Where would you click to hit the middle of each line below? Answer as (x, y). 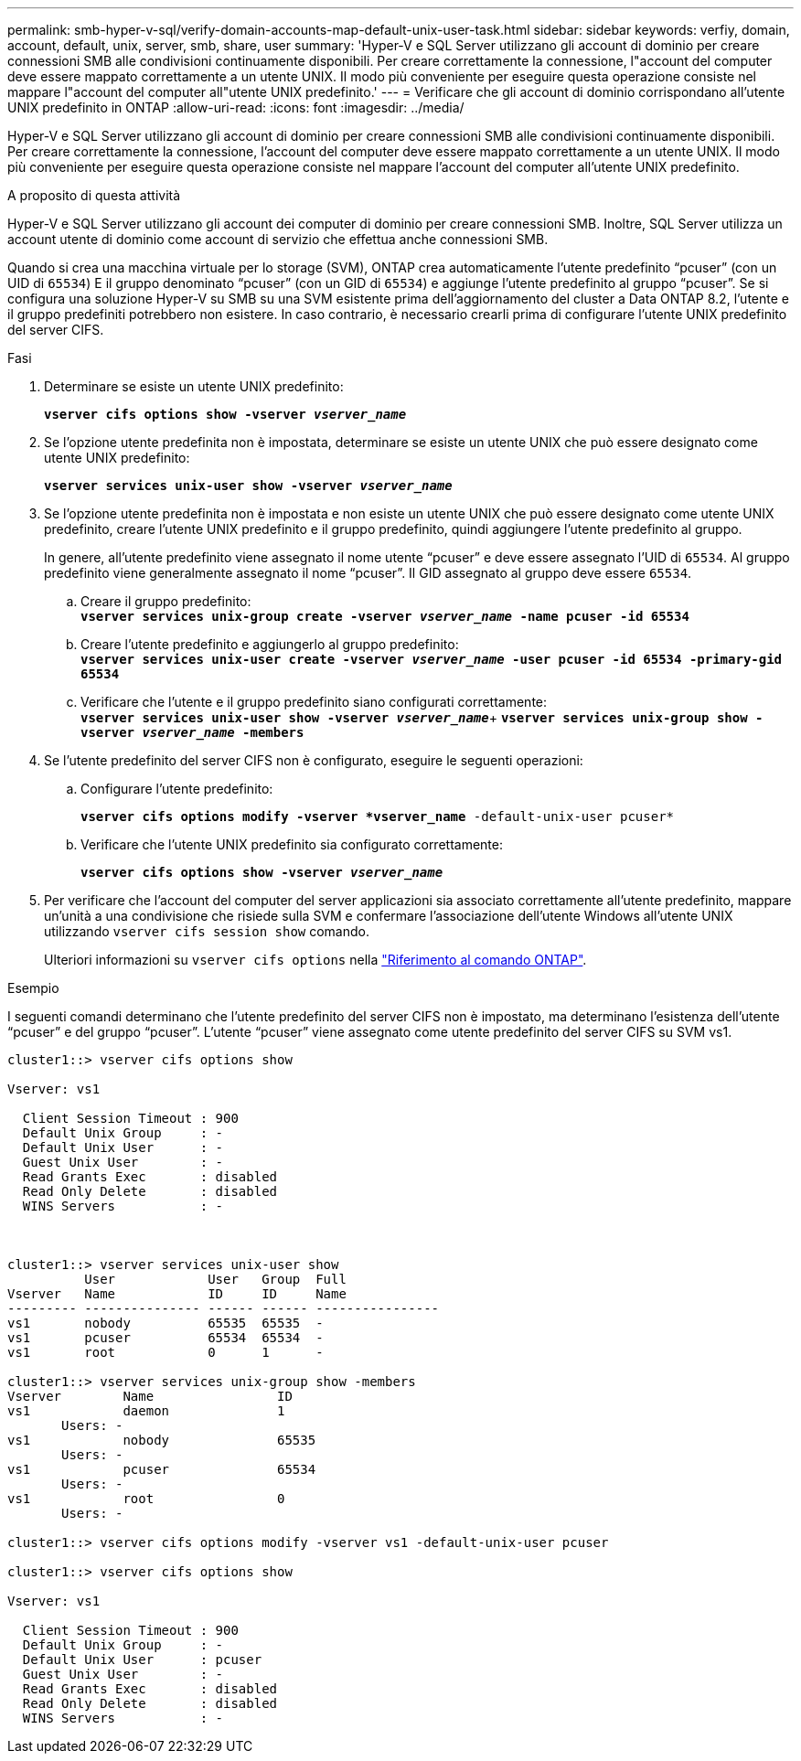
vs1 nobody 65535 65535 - (166, 1323)
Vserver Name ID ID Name (177, 1294)
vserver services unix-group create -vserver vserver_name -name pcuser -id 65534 (385, 616)
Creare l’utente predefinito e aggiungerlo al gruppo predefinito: (270, 644)
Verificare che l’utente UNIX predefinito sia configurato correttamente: (292, 844)
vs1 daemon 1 (146, 1411)
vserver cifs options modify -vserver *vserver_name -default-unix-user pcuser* (378, 816)
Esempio (33, 988)
